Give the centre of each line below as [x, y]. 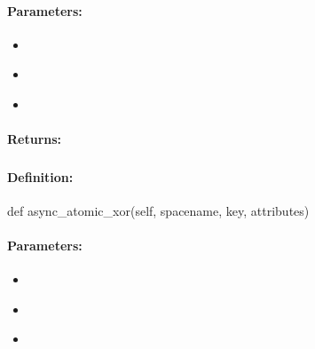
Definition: [40, 176]
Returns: [35, 139]
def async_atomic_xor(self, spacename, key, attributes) [158, 210]
